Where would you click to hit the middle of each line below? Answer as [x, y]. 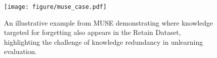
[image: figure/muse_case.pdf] [55, 7]
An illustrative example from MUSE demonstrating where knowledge [108, 22]
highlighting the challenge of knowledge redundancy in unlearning [104, 42]
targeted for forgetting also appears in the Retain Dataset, [92, 32]
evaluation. [21, 51]
